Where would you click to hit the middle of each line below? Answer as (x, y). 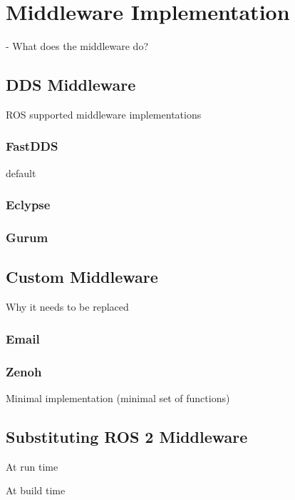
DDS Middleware (71, 85)
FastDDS (32, 146)
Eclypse (28, 205)
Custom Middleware (82, 277)
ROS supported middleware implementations (104, 114)
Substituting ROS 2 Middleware (127, 436)
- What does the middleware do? (77, 46)
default (21, 172)
